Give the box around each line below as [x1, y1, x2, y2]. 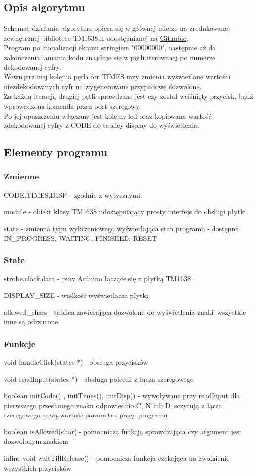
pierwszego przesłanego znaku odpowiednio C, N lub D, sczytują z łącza [4, 400, 222, 410]
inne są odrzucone [4, 316, 58, 327]
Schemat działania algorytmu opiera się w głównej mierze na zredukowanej [4, 23, 230, 33]
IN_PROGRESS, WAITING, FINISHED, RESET [4, 233, 157, 243]
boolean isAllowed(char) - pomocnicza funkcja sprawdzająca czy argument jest [4, 426, 242, 436]
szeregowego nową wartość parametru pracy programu [4, 410, 168, 420]
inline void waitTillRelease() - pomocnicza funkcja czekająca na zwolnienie [4, 453, 230, 463]
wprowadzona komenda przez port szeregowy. [4, 100, 141, 111]
